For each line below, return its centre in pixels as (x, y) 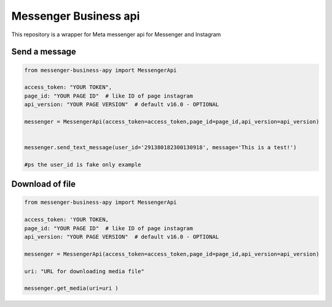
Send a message (44, 52)
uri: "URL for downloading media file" (84, 271)
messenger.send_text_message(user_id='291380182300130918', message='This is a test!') (160, 148)
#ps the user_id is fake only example (83, 165)
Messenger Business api (76, 16)
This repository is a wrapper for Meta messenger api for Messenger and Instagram (116, 34)
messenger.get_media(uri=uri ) (72, 288)
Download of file (44, 184)
